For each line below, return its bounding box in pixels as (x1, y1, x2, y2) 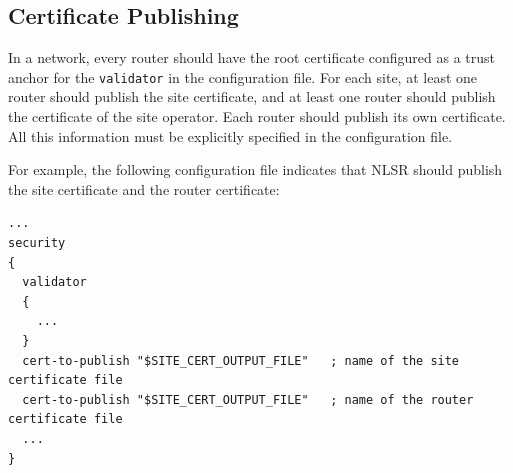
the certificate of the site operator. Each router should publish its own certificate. (8, 106, 506, 127)
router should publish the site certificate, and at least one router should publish (8, 86, 496, 107)
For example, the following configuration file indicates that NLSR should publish (8, 159, 503, 180)
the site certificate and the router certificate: (8, 178, 280, 199)
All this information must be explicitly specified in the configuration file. (8, 125, 453, 146)
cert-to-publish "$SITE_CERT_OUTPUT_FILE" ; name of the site (22, 353, 460, 368)
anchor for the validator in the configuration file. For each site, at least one (8, 66, 478, 87)
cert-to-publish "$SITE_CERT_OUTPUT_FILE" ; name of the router (22, 392, 474, 407)
